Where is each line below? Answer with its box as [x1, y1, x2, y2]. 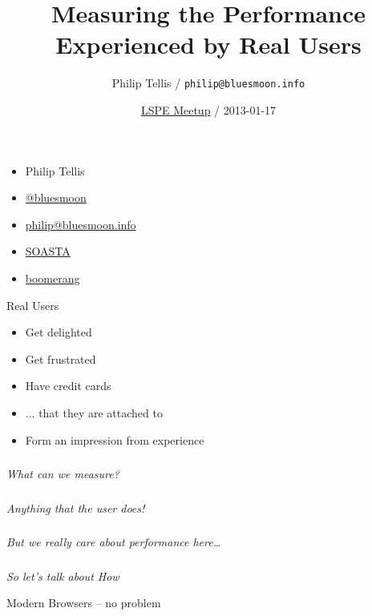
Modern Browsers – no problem [6, 594, 161, 611]
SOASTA [25, 243, 71, 260]
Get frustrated [25, 350, 96, 367]
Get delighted [25, 324, 92, 340]
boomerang [25, 269, 80, 286]
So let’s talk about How [6, 567, 119, 584]
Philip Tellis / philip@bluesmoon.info [111, 74, 305, 91]
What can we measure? [6, 465, 119, 482]
